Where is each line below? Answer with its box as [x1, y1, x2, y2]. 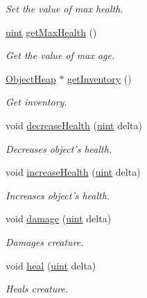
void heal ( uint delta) [6, 258, 96, 272]
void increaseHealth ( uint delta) [6, 165, 141, 179]
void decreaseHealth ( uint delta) [6, 117, 142, 132]
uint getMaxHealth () [6, 24, 97, 39]
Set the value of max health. [6, 1, 123, 15]
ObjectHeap [6, 71, 56, 85]
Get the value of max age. [6, 48, 115, 63]
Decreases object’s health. [6, 141, 112, 156]
